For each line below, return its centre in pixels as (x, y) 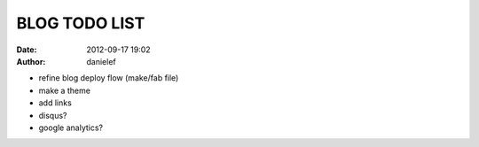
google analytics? (71, 128)
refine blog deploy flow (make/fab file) (109, 78)
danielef (101, 61)
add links (55, 103)
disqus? (53, 115)
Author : (31, 61)
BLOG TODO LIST (81, 23)
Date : (27, 50)
